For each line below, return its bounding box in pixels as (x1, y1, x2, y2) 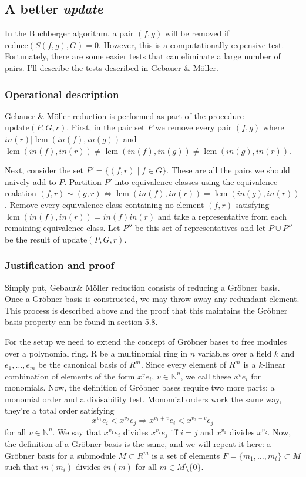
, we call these (180, 369, 231, 382)
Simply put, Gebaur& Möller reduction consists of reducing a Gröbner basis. (5, 281, 280, 293)
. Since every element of (140, 358, 227, 371)
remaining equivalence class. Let (5, 221, 120, 234)
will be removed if (164, 27, 230, 39)
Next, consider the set (5, 164, 83, 176)
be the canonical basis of (38, 358, 127, 371)
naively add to (5, 175, 56, 187)
